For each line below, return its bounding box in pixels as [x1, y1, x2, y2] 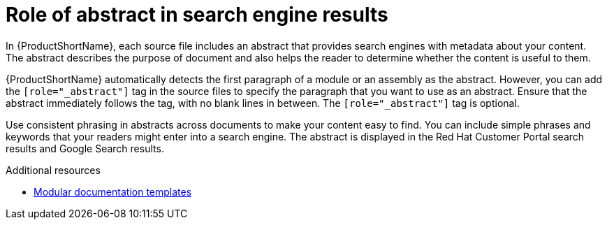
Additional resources [6, 164, 101, 176]
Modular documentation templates [34, 185, 192, 198]
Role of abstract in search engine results [6, 3, 388, 27]
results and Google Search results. [6, 142, 164, 154]
